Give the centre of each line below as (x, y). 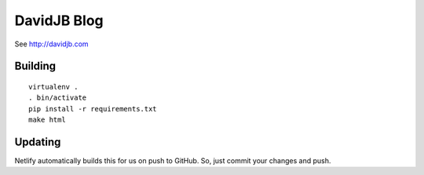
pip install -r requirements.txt (93, 109)
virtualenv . (53, 87)
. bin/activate (58, 98)
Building (35, 66)
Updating (38, 142)
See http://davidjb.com (52, 44)
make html (47, 120)
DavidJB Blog (59, 20)
